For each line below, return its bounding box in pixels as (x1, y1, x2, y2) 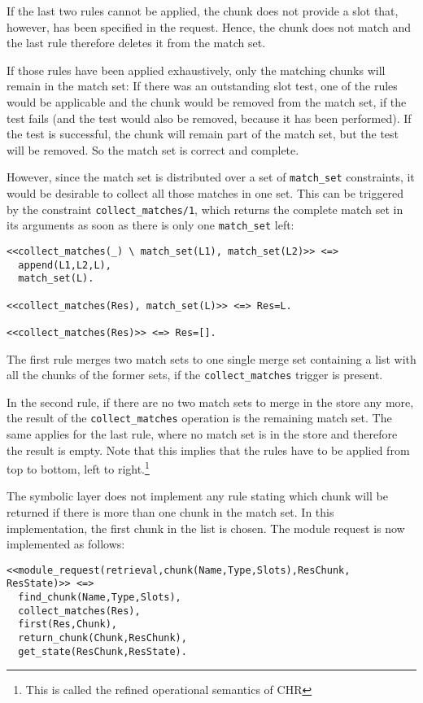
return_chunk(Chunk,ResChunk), (18, 632, 187, 644)
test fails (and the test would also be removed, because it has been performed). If (7, 109, 412, 126)
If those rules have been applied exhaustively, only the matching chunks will (7, 61, 386, 78)
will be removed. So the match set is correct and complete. (7, 141, 299, 158)
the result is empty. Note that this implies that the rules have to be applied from (7, 441, 410, 458)
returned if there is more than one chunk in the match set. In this (7, 504, 334, 521)
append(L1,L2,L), (18, 259, 111, 271)
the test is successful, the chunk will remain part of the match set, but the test (7, 125, 399, 142)
